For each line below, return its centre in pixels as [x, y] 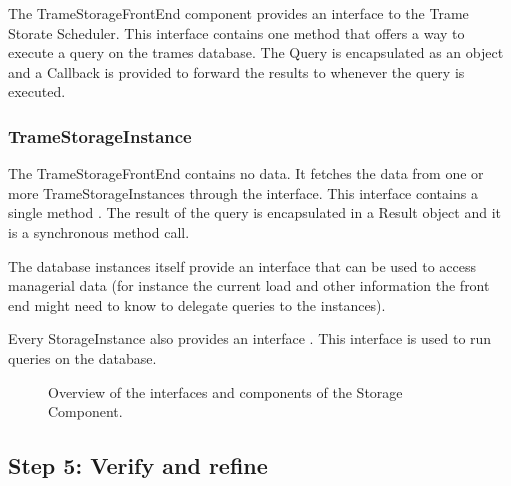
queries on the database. [82, 357]
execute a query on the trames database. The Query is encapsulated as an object [256, 52]
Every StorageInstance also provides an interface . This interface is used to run [250, 338]
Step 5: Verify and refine [138, 465]
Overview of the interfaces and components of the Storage [225, 391]
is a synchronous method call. [99, 231]
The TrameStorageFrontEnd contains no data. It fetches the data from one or [246, 173]
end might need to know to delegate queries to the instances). [197, 304]
